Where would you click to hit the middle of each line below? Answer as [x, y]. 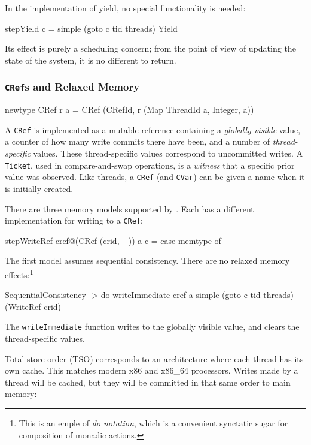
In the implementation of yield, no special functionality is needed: [125, 8]
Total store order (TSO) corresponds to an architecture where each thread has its [154, 358]
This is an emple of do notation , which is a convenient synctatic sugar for [153, 423]
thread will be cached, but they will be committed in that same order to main [148, 382]
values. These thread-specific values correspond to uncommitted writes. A [168, 153]
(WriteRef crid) [33, 306]
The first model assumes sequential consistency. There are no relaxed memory [147, 261]
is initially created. [39, 188]
